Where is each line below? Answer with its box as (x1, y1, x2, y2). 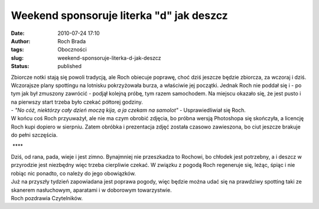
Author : (11, 37, 31, 44)
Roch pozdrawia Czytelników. (11, 194, 83, 201)
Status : (11, 63, 30, 70)
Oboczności (57, 46, 87, 53)
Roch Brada (57, 37, 86, 44)
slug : (11, 54, 24, 62)
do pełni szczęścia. (11, 131, 58, 139)
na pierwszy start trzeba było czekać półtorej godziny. (11, 98, 143, 105)
